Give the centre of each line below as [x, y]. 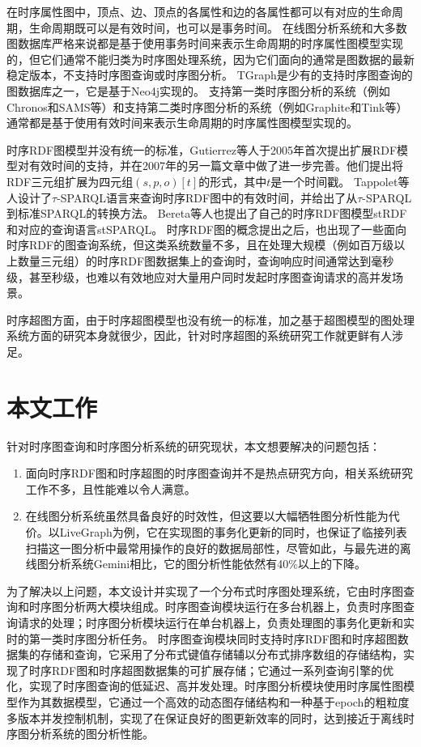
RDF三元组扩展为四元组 [70, 181]
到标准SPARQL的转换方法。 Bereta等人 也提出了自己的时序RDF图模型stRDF [207, 213]
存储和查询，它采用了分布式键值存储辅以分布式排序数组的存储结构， [221, 654]
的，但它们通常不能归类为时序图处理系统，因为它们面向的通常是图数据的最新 [210, 59]
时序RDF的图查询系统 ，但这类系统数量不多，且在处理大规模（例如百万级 [200, 245]
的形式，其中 [233, 181]
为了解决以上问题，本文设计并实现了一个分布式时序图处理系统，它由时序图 [205, 590]
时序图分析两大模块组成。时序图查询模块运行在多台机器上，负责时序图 [216, 607]
